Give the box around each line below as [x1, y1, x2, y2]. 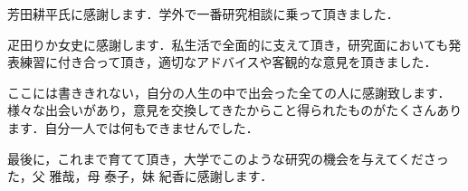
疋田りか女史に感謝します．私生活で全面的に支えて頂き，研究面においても [7, 34, 449, 53]
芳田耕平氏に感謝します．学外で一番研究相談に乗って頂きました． [7, 5, 399, 23]
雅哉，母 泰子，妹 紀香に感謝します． [49, 167, 273, 186]
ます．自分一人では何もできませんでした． [7, 118, 259, 137]
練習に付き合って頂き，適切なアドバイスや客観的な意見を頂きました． [19, 53, 437, 72]
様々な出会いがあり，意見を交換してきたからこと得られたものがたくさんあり [7, 100, 463, 119]
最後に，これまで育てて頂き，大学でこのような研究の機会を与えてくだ [7, 148, 424, 167]
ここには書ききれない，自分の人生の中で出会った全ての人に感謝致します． [7, 82, 451, 101]
